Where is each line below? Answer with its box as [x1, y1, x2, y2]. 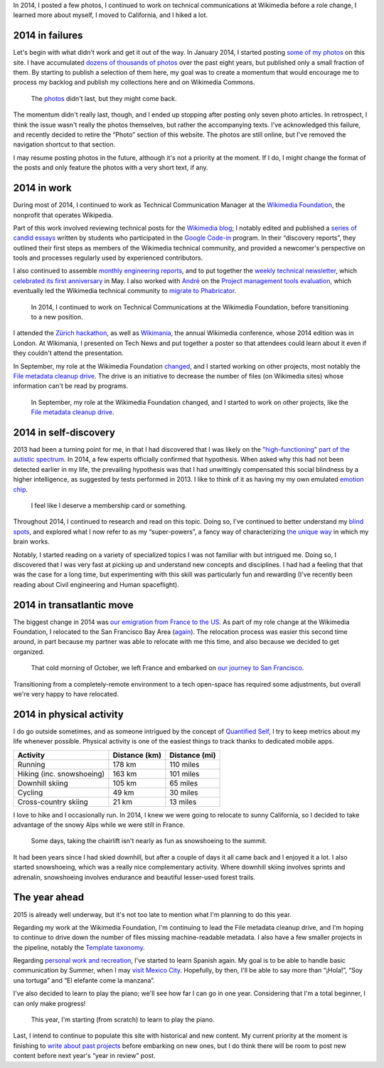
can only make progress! [13, 999, 86, 1008]
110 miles [169, 759, 200, 769]
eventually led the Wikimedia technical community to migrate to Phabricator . [13, 287, 237, 295]
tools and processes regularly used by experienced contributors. [13, 253, 203, 263]
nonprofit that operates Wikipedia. [13, 211, 114, 219]
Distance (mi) [169, 750, 216, 760]
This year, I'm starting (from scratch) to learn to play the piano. [31, 1015, 215, 1024]
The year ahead [13, 892, 85, 904]
